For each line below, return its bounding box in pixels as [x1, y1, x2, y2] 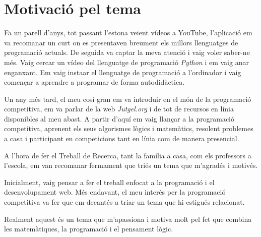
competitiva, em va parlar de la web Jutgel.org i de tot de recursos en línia [4, 103, 234, 114]
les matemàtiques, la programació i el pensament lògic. [4, 223, 173, 234]
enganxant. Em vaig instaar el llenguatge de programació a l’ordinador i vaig [4, 67, 241, 77]
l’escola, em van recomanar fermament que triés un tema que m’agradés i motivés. [4, 160, 258, 170]
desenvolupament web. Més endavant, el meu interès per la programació [4, 187, 226, 197]
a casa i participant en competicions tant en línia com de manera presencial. [4, 133, 239, 144]
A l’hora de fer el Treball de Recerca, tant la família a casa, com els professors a [4, 150, 251, 160]
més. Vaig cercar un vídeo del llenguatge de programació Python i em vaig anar [4, 56, 249, 67]
